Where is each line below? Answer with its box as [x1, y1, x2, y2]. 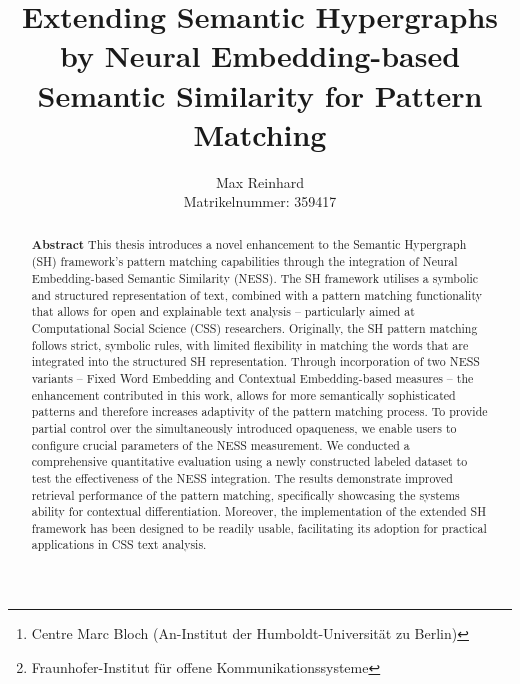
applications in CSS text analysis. [31, 536, 207, 553]
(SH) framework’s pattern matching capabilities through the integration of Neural [31, 253, 458, 270]
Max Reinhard [215, 171, 305, 192]
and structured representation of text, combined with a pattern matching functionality [31, 286, 482, 303]
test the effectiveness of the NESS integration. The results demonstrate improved [31, 469, 453, 486]
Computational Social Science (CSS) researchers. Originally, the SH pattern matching [31, 319, 478, 336]
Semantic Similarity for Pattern [37, 74, 483, 115]
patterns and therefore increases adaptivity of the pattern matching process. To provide [31, 403, 488, 420]
